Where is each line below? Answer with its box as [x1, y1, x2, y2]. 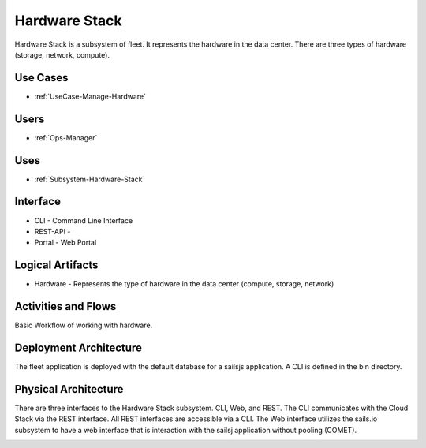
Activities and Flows [14, 300, 117, 313]
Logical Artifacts [14, 259, 99, 272]
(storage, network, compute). [14, 50, 110, 59]
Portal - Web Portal [34, 237, 97, 248]
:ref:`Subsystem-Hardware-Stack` [34, 174, 145, 184]
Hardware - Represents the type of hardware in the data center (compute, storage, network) [34, 279, 334, 289]
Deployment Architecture [14, 341, 142, 354]
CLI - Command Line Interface [34, 215, 133, 225]
